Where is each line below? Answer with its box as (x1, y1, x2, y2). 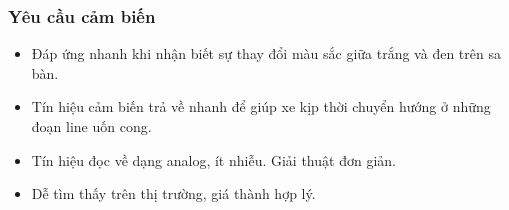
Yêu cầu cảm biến (8, 3, 156, 28)
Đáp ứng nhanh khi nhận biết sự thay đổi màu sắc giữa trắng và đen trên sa (31, 43, 501, 64)
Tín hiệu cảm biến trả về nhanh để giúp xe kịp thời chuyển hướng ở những (31, 96, 491, 117)
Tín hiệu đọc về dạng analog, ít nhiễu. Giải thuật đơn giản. (31, 149, 396, 170)
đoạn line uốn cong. (31, 116, 152, 136)
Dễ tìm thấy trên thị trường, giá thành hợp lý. (31, 183, 316, 204)
